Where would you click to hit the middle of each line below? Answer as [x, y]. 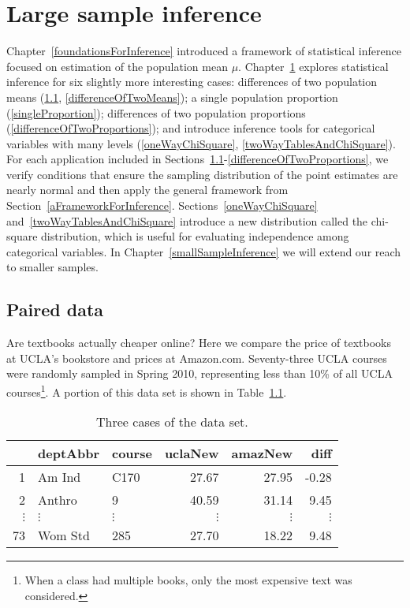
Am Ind [60, 477]
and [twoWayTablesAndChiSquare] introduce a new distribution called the [187, 220]
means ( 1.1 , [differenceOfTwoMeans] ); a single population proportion [172, 97]
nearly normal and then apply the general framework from [147, 190]
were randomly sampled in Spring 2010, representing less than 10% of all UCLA [199, 373]
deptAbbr [69, 453]
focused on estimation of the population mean [117, 66]
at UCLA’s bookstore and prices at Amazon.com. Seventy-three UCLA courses [197, 358]
